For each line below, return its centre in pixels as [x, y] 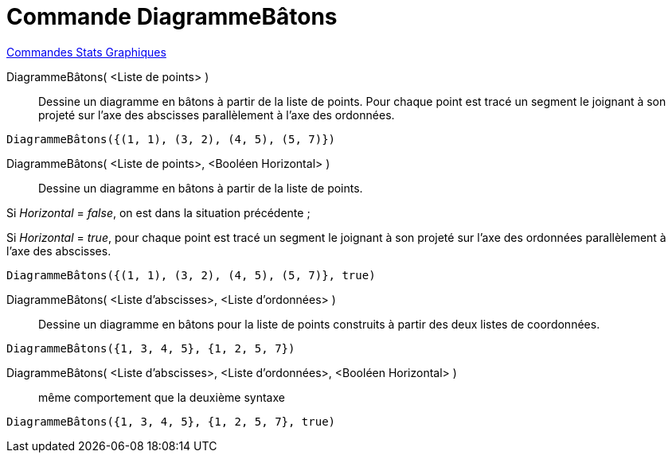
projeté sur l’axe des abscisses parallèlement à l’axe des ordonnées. [217, 115]
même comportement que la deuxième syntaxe [162, 397]
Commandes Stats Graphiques [86, 52]
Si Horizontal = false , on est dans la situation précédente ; [158, 212]
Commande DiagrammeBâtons [172, 17]
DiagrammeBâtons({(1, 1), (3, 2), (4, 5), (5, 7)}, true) [191, 275]
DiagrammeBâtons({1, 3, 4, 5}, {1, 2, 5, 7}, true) [171, 421]
